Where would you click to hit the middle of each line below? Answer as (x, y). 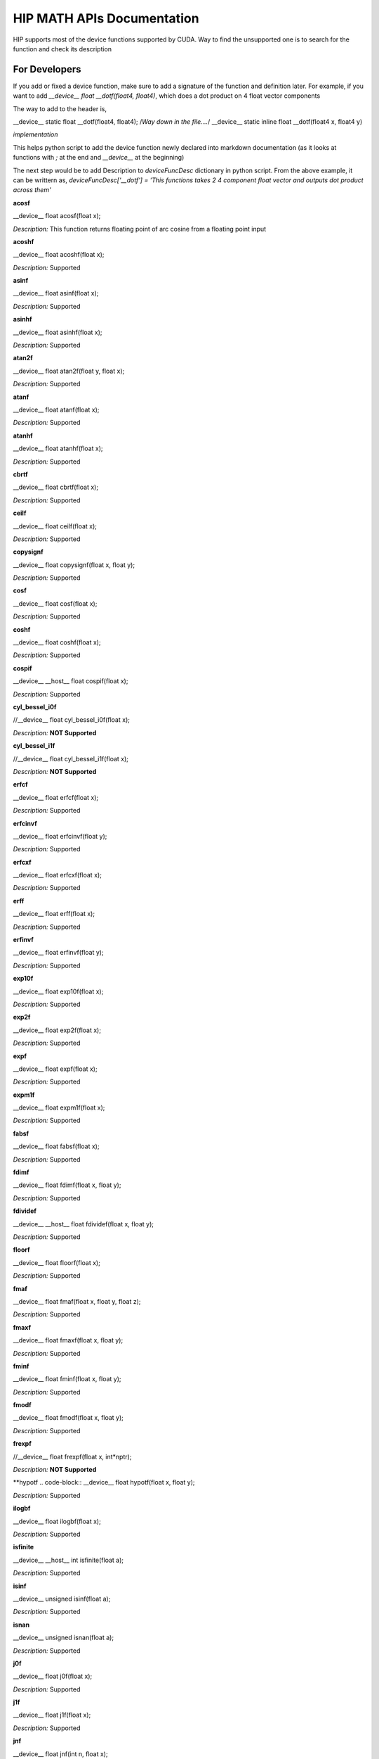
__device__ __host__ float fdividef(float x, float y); (84, 1224)
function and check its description (62, 49)
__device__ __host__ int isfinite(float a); (68, 1560)
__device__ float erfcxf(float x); (57, 875)
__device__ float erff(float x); (54, 914)
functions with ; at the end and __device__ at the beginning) (99, 158)
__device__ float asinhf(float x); (58, 332)
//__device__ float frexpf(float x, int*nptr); (72, 1456)
